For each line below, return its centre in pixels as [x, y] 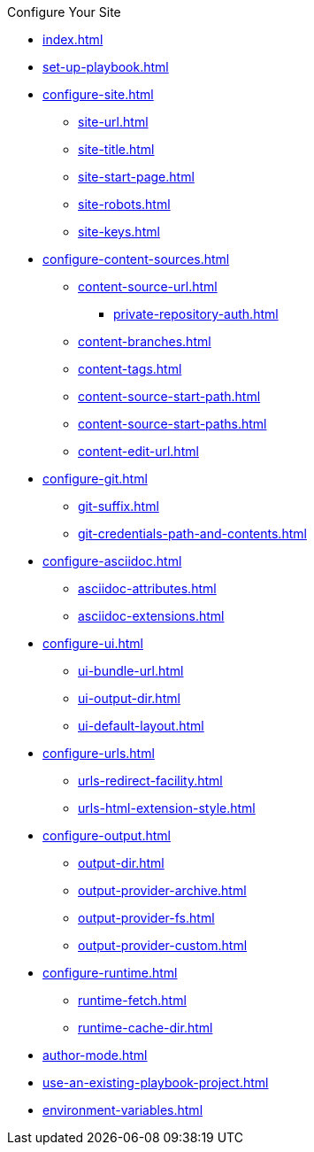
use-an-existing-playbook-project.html [156, 1082]
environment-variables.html [123, 1110]
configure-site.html [98, 94]
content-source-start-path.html [169, 396]
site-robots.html [124, 204]
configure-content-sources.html [136, 259]
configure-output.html [107, 835]
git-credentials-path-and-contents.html [192, 533]
